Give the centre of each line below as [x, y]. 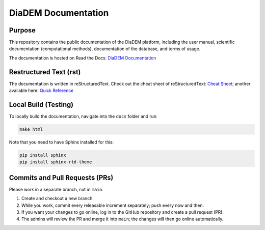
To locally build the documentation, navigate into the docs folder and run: [83, 116]
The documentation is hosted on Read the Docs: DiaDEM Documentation [83, 58]
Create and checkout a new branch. [58, 199]
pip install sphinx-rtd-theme [56, 162]
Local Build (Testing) [41, 104]
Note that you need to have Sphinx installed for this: [61, 142]
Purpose [22, 30]
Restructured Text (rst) [45, 72]
